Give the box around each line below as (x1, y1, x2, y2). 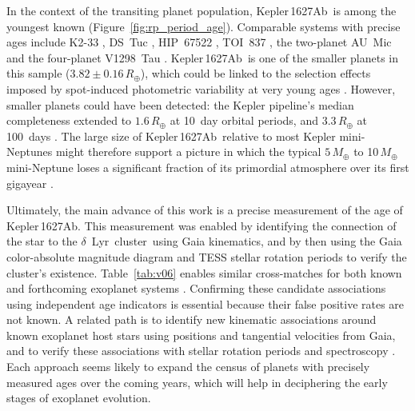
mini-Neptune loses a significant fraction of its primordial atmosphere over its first (6, 158, 409, 175)
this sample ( (6, 65, 70, 82)
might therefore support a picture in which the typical (55, 143, 321, 160)
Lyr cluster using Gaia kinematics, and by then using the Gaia (91, 233, 402, 249)
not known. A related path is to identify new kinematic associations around (6, 311, 377, 328)
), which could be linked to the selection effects (140, 65, 371, 82)
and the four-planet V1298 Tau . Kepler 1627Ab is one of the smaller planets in (6, 49, 398, 66)
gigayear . (6, 174, 54, 191)
